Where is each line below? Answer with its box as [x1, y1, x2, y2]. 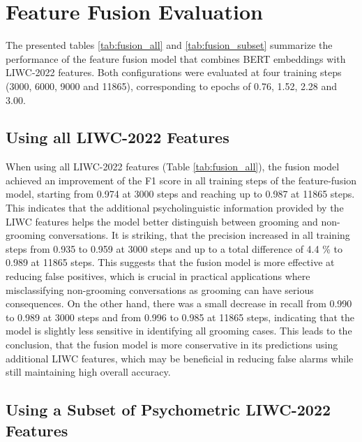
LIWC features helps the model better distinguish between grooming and [6, 214, 318, 228]
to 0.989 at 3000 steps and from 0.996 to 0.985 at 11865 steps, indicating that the [6, 309, 355, 324]
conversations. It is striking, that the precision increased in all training [48, 228, 350, 242]
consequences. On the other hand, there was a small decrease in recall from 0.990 [6, 296, 352, 311]
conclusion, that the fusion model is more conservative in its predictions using [6, 337, 338, 352]
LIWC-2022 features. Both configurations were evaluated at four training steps [6, 65, 342, 80]
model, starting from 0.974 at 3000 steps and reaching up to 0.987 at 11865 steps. [6, 186, 355, 201]
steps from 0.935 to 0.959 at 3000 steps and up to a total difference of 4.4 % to [6, 241, 342, 256]
